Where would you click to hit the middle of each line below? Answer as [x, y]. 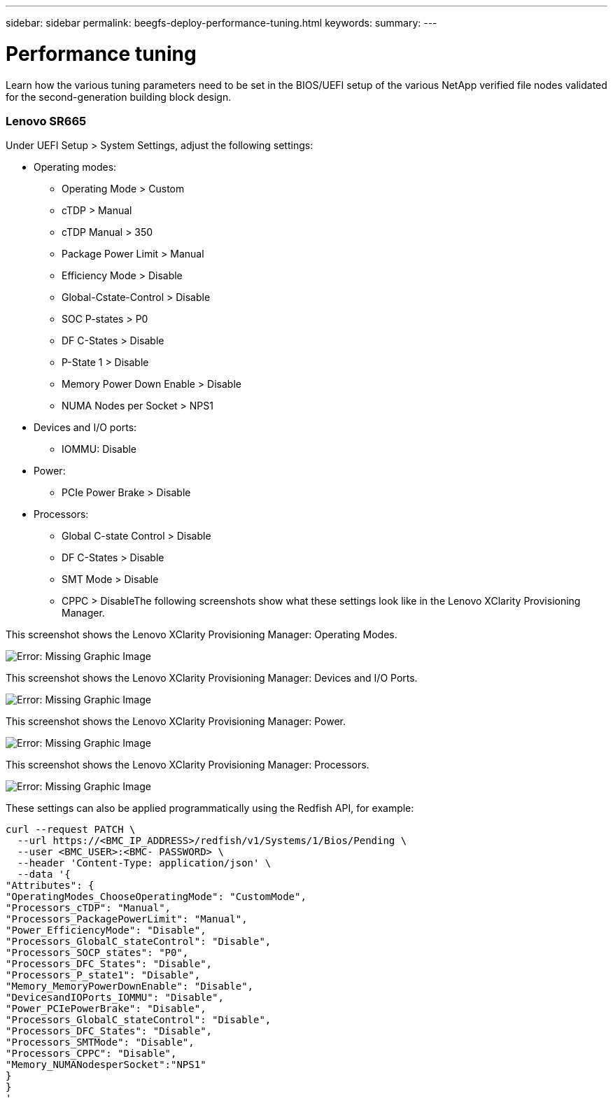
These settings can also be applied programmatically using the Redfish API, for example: [210, 808]
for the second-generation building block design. [119, 97]
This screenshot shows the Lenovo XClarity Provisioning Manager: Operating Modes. [202, 635]
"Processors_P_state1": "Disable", [103, 975]
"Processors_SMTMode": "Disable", [100, 1042]
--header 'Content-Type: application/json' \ [144, 863]
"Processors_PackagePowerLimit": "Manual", [127, 919]
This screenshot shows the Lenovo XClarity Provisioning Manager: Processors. [188, 765]
